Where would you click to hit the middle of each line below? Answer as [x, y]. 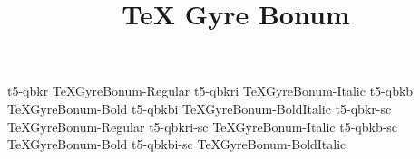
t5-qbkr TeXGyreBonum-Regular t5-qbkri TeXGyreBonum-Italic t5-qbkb [210, 91]
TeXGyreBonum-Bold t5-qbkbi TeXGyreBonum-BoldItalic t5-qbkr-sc [200, 108]
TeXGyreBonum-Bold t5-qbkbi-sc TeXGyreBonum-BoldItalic [177, 144]
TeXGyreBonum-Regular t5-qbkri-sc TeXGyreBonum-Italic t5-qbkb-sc [203, 126]
